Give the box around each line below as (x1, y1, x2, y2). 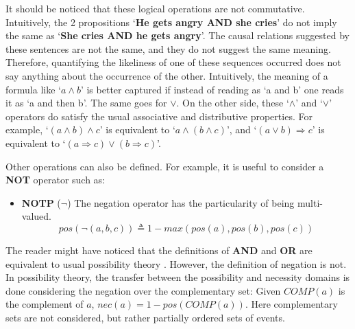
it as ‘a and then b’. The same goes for (5, 95, 167, 110)
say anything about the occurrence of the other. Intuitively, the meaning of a (5, 68, 328, 82)
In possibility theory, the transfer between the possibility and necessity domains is (5, 270, 350, 284)
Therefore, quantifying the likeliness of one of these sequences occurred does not (5, 55, 341, 69)
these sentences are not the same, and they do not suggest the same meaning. (5, 41, 331, 56)
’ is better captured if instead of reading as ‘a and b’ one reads (80, 82, 344, 96)
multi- (297, 195, 323, 209)
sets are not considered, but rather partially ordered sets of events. (5, 310, 285, 324)
